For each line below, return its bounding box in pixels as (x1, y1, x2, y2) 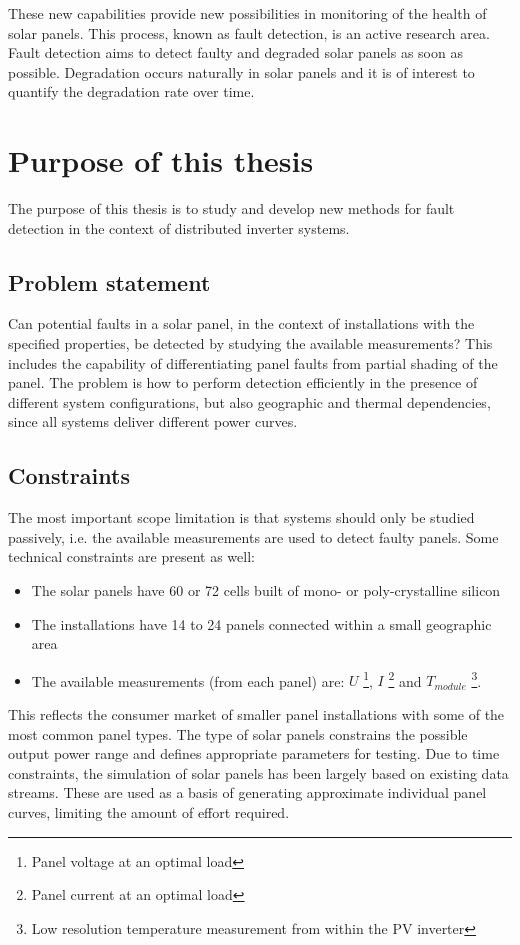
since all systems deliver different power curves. (8, 411, 298, 432)
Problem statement (8, 266, 211, 297)
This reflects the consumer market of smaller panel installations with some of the (8, 704, 505, 725)
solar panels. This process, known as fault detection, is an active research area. (8, 22, 490, 43)
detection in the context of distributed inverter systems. (8, 217, 350, 238)
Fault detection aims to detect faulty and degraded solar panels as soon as (8, 42, 463, 63)
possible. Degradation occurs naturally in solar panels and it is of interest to (8, 61, 475, 82)
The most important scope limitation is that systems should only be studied (8, 507, 475, 528)
